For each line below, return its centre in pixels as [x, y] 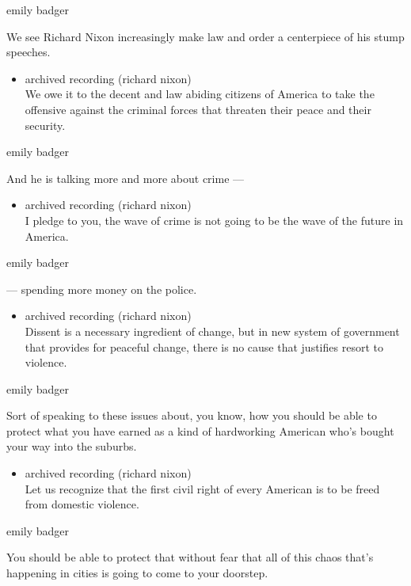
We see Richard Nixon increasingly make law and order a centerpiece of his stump [205, 36]
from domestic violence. [82, 504]
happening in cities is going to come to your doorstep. [137, 573]
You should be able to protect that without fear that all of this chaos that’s [190, 557]
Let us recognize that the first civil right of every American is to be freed [202, 488]
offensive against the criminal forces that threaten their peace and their [198, 109]
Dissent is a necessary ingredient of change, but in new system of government [212, 331]
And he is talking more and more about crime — [126, 178]
